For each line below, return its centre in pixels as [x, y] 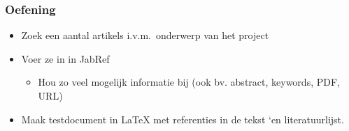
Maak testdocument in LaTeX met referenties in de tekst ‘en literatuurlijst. [183, 119]
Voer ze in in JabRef [65, 58]
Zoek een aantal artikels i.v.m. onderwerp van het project [145, 35]
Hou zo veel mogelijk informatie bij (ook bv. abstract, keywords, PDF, [189, 82]
